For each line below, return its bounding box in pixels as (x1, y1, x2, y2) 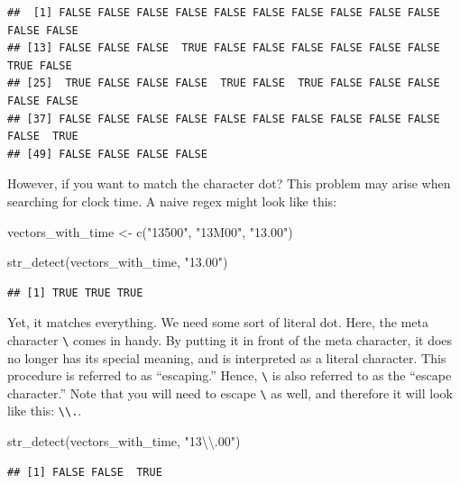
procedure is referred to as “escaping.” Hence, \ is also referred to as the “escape (7, 366, 452, 385)
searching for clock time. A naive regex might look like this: (7, 191, 337, 210)
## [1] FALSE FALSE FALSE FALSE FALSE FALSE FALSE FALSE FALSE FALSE (7, 6, 440, 19)
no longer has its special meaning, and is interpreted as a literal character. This (7, 348, 446, 367)
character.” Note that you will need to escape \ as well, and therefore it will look (7, 383, 453, 402)
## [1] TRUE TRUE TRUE (7, 286, 143, 299)
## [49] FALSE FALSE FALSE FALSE (7, 147, 207, 160)
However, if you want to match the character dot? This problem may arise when (7, 174, 451, 193)
